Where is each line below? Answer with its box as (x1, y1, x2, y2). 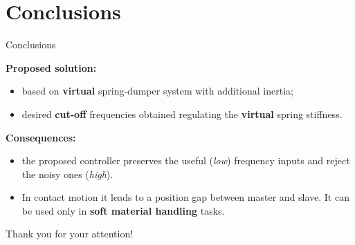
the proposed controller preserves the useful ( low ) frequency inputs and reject (21, 153, 350, 168)
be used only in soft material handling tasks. (21, 203, 225, 217)
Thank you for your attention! (6, 226, 134, 241)
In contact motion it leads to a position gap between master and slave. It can (21, 190, 349, 204)
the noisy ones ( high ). (21, 166, 113, 181)
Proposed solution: (6, 60, 97, 75)
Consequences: (6, 130, 76, 144)
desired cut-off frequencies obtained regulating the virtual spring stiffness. (21, 106, 343, 121)
